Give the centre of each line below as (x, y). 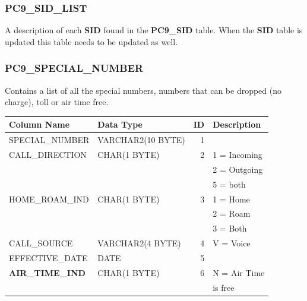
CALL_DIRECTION (48, 154)
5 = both (229, 184)
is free (224, 287)
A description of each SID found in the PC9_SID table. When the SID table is (154, 30)
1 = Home (231, 199)
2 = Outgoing (238, 169)
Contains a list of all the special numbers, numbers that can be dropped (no (143, 90)
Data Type (120, 124)
